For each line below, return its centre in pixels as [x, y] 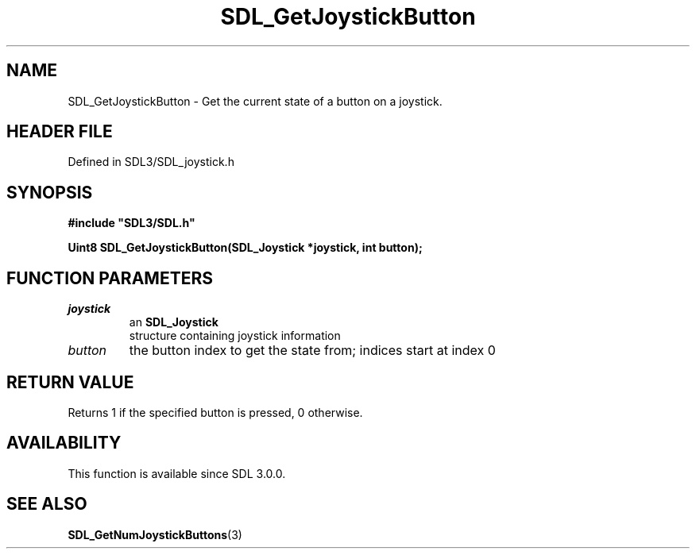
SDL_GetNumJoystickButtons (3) [155, 534]
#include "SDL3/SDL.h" [131, 223]
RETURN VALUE [70, 382]
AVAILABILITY [64, 443]
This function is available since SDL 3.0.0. [177, 473]
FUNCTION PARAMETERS [110, 278]
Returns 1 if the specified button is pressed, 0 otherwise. [215, 412]
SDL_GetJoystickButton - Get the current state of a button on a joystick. [255, 101]
